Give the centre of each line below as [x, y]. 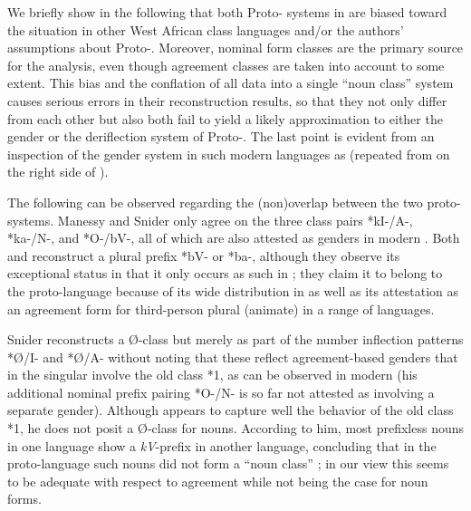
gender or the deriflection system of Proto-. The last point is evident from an [221, 136]
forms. [24, 499]
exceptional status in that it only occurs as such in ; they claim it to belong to [225, 273]
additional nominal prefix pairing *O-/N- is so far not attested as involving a [221, 392]
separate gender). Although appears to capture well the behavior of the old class [231, 410]
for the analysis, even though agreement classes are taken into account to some [226, 65]
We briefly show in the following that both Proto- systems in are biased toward [227, 12]
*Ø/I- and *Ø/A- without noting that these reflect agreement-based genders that [233, 357]
